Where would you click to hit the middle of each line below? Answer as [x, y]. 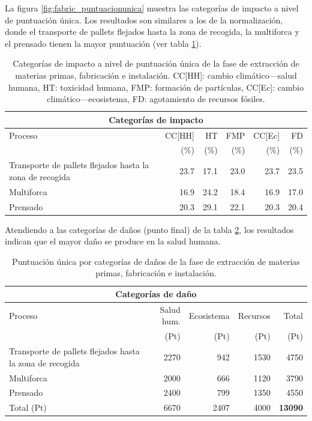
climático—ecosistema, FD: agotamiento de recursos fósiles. [156, 99]
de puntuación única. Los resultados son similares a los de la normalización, [144, 20]
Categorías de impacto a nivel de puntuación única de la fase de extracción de [156, 63]
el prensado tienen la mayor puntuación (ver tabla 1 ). [103, 43]
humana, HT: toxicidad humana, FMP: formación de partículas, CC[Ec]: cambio [156, 87]
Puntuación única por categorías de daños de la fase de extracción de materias [156, 261]
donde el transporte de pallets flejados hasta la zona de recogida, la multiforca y [152, 32]
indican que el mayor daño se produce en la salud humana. [113, 241]
